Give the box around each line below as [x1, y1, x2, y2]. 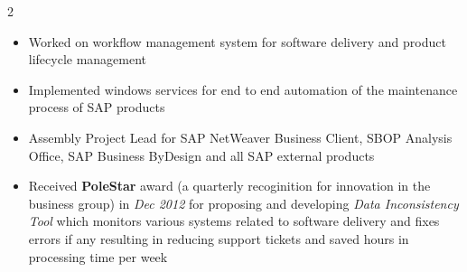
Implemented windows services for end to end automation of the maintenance [28, 80, 458, 98]
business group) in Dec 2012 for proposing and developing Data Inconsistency [28, 193, 459, 212]
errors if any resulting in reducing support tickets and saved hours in [28, 229, 409, 248]
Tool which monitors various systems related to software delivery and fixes [28, 211, 440, 230]
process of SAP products [28, 98, 165, 117]
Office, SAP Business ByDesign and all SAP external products [28, 145, 375, 164]
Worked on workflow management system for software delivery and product [28, 32, 446, 51]
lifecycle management [28, 50, 147, 69]
